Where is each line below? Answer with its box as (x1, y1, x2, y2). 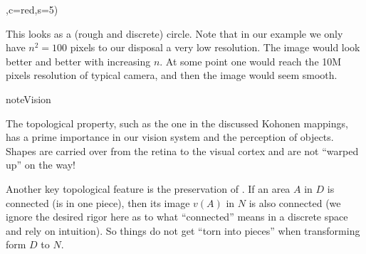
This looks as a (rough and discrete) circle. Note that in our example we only (6, 26, 343, 41)
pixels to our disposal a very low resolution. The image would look (70, 40, 360, 55)
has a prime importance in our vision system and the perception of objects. (6, 129, 334, 144)
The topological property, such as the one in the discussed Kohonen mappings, (6, 115, 348, 130)
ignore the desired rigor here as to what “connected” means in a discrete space (6, 209, 348, 224)
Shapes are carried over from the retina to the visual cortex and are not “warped (6, 143, 359, 158)
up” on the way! (6, 157, 75, 172)
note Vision (6, 91, 51, 106)
